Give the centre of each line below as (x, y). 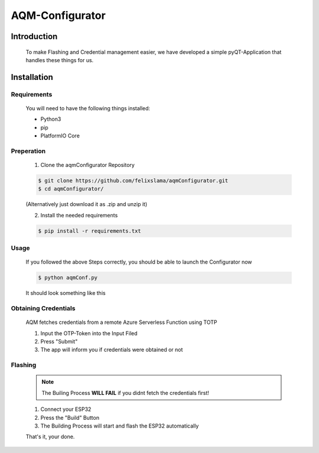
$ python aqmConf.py (68, 278)
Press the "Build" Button (70, 417)
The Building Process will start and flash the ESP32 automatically (120, 426)
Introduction (34, 36)
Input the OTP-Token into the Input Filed (89, 333)
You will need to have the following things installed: (88, 108)
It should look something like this (66, 293)
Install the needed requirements (79, 215)
